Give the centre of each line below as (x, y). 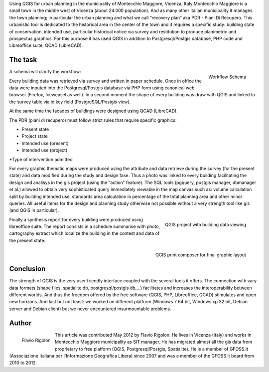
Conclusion (27, 269)
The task (23, 60)
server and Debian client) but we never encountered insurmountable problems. (90, 309)
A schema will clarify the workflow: (45, 72)
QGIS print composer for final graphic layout (201, 255)
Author (20, 323)
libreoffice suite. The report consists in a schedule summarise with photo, (85, 226)
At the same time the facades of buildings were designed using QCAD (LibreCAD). (93, 111)
